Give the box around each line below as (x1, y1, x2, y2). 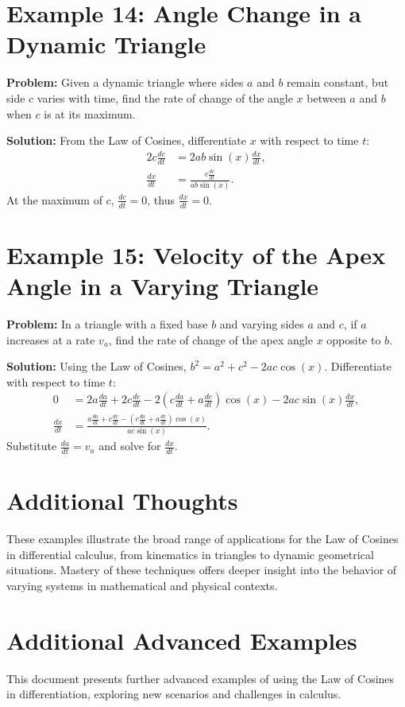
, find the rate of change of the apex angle (108, 331, 313, 348)
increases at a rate (6, 331, 95, 348)
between (307, 89, 346, 106)
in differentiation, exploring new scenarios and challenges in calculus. (6, 686, 341, 702)
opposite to (326, 331, 381, 348)
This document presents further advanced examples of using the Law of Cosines (6, 670, 395, 686)
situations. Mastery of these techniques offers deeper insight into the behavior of (6, 561, 397, 578)
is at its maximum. (44, 105, 136, 122)
